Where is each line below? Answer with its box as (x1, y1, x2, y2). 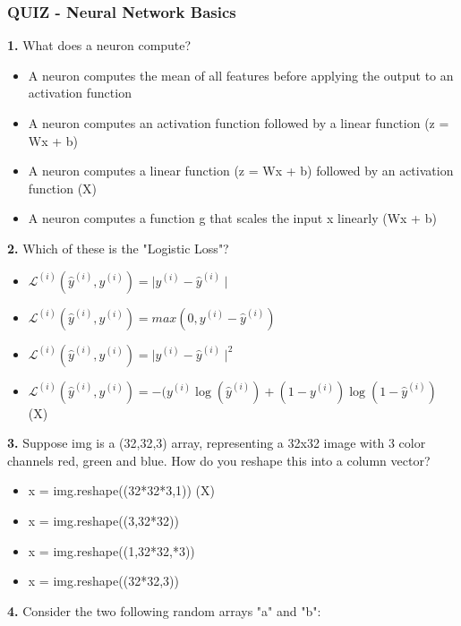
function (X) (28, 178, 98, 197)
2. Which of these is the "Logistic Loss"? (7, 238, 229, 257)
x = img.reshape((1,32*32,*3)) (28, 541, 195, 560)
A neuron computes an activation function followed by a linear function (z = (28, 114, 449, 132)
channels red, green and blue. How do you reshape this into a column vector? (7, 450, 431, 469)
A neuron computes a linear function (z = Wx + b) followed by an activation (28, 161, 454, 180)
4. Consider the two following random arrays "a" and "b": (7, 601, 321, 620)
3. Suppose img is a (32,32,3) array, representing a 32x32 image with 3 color (7, 433, 426, 452)
